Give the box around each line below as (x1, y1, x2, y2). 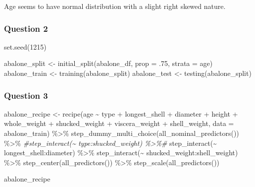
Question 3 (4, 89, 48, 101)
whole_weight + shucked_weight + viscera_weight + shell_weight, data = (4, 118, 234, 128)
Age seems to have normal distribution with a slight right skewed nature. (4, 1, 226, 11)
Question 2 (4, 22, 48, 34)
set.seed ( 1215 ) (4, 41, 47, 52)
